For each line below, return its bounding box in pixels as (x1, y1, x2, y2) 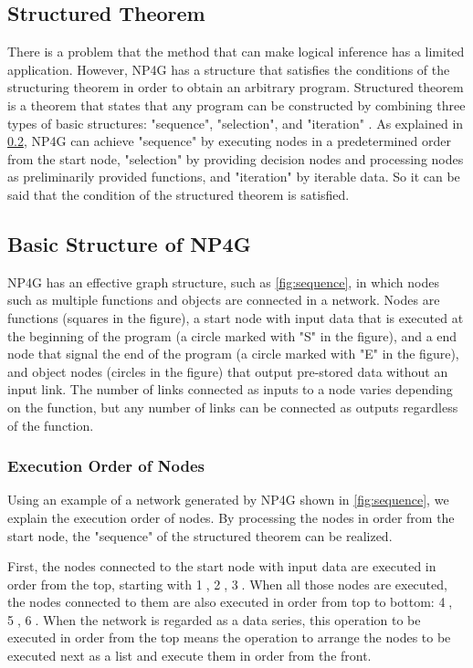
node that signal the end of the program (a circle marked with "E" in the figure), (7, 344, 459, 363)
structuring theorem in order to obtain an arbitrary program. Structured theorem (7, 78, 464, 97)
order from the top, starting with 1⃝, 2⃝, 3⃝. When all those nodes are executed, (7, 574, 447, 593)
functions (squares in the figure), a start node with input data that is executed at (7, 308, 464, 327)
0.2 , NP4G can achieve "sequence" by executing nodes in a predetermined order (7, 131, 451, 151)
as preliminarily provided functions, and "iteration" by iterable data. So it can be (7, 167, 460, 186)
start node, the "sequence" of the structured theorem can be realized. (7, 526, 393, 545)
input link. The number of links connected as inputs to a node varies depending (7, 380, 453, 399)
